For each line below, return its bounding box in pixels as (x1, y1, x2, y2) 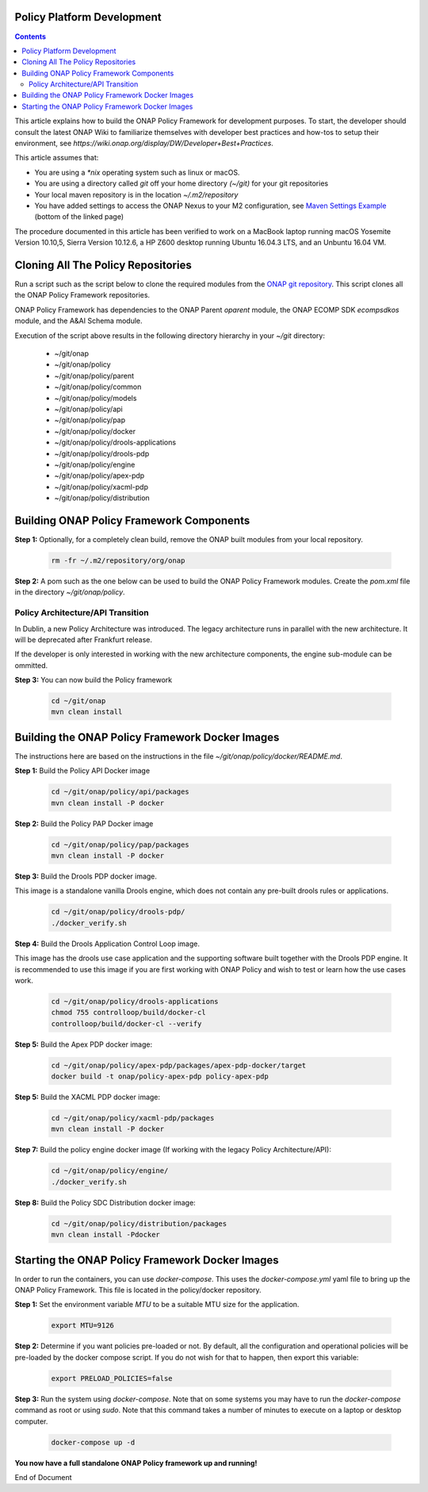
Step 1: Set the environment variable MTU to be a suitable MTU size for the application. (14, 1300, 300, 1309)
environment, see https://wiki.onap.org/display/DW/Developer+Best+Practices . (14, 139, 273, 148)
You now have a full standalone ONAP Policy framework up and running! (14, 1458, 258, 1467)
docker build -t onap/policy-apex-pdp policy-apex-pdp (51, 1072, 269, 1081)
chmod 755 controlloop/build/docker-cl (51, 1008, 206, 1017)
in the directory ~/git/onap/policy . (14, 587, 126, 597)
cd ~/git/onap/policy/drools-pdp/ (51, 907, 185, 917)
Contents (14, 32, 47, 41)
